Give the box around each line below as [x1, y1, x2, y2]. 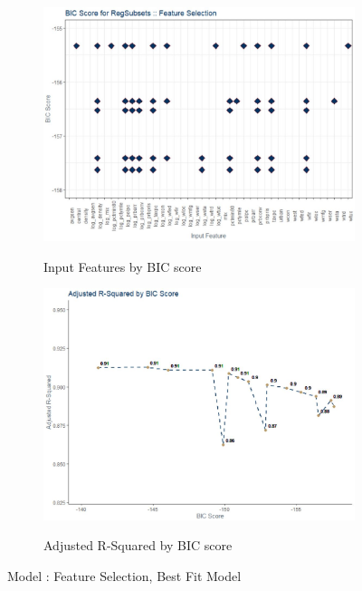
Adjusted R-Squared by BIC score [43, 536, 233, 555]
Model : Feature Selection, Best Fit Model [7, 567, 242, 586]
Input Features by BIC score [43, 257, 202, 276]
